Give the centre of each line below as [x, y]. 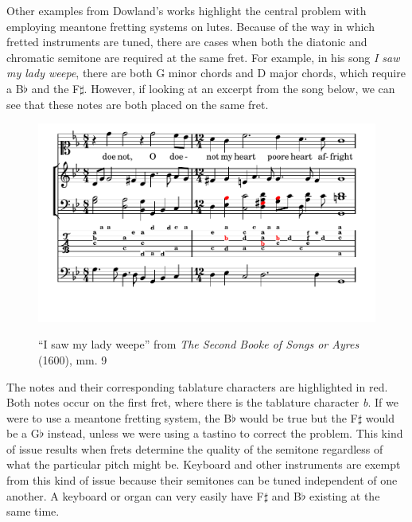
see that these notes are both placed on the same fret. [138, 104]
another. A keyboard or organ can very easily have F [135, 495]
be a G [23, 433]
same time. [33, 511]
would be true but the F [299, 417]
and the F [56, 88]
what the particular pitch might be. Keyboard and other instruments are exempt [204, 464]
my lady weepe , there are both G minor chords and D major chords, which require [206, 73]
